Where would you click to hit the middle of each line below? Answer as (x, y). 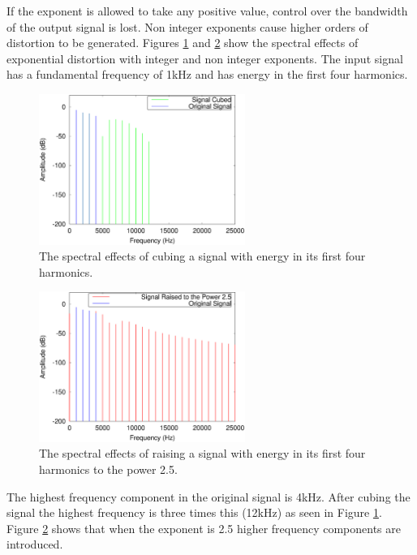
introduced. (35, 544)
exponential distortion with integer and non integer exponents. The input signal (205, 58)
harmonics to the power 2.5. (108, 469)
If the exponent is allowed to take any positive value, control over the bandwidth (207, 11)
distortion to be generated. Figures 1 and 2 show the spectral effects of (183, 43)
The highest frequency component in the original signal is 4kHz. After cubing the (208, 496)
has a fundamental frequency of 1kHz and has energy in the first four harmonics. (207, 74)
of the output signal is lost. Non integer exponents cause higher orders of (187, 26)
